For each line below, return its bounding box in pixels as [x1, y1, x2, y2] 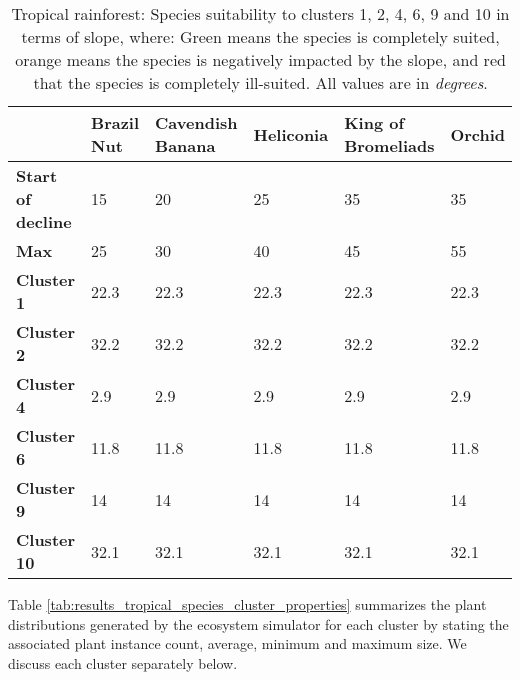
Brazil [91, 111, 140, 134]
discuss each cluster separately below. [8, 652, 238, 673]
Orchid [450, 122, 506, 146]
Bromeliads [344, 134, 435, 157]
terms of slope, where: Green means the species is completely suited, [21, 25, 500, 48]
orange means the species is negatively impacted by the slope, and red [15, 48, 506, 71]
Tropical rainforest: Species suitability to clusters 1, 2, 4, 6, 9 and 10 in [11, 2, 510, 25]
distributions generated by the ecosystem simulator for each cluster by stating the [8, 613, 509, 634]
